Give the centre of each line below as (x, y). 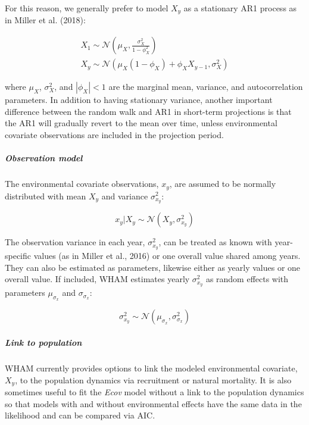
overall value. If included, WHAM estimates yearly (97, 279)
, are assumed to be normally (223, 184)
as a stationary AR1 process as (240, 8)
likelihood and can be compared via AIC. (80, 415)
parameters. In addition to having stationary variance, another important (139, 100)
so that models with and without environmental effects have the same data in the (153, 403)
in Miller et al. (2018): (45, 20)
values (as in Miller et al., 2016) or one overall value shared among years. (167, 256)
